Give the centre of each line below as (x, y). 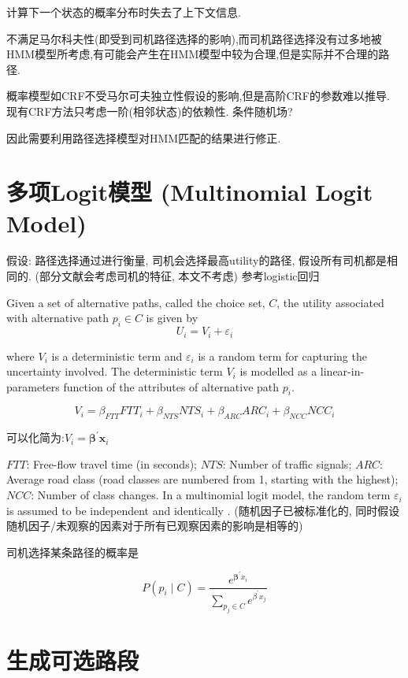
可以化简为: (35, 437)
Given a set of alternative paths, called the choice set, (136, 302)
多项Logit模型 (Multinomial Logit (190, 192)
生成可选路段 (73, 659)
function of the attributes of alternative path (171, 386)
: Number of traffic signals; (287, 463)
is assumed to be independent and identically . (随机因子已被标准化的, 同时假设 (203, 510)
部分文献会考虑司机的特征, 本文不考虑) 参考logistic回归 (179, 276)
